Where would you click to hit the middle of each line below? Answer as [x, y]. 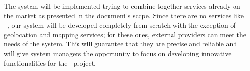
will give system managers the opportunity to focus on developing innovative [118, 53]
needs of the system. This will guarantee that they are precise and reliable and [121, 44]
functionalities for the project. [50, 63]
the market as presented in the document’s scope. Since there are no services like [124, 15]
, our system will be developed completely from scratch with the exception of [121, 25]
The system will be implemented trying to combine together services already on [122, 6]
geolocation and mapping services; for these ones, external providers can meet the [125, 34]
